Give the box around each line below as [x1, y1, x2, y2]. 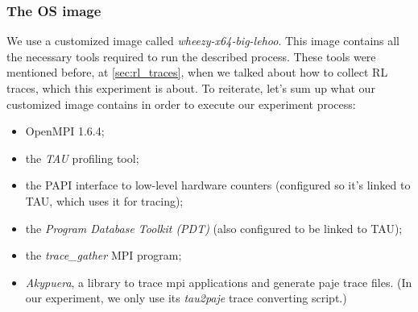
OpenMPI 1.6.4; [25, 123, 105, 139]
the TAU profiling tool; [25, 149, 139, 166]
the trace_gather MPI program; [25, 247, 182, 264]
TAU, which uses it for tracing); [25, 192, 184, 209]
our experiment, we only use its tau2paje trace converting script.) [25, 289, 347, 306]
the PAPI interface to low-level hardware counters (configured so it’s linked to [25, 177, 411, 193]
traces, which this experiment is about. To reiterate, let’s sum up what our [6, 80, 375, 96]
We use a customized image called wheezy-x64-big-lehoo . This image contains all [6, 32, 400, 49]
